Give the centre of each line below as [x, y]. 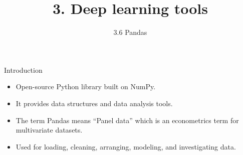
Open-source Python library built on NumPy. [86, 86]
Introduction [23, 70]
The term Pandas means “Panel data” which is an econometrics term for [127, 120]
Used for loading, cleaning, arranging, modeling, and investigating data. [126, 146]
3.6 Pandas [130, 32]
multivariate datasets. [49, 130]
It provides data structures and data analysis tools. [94, 103]
